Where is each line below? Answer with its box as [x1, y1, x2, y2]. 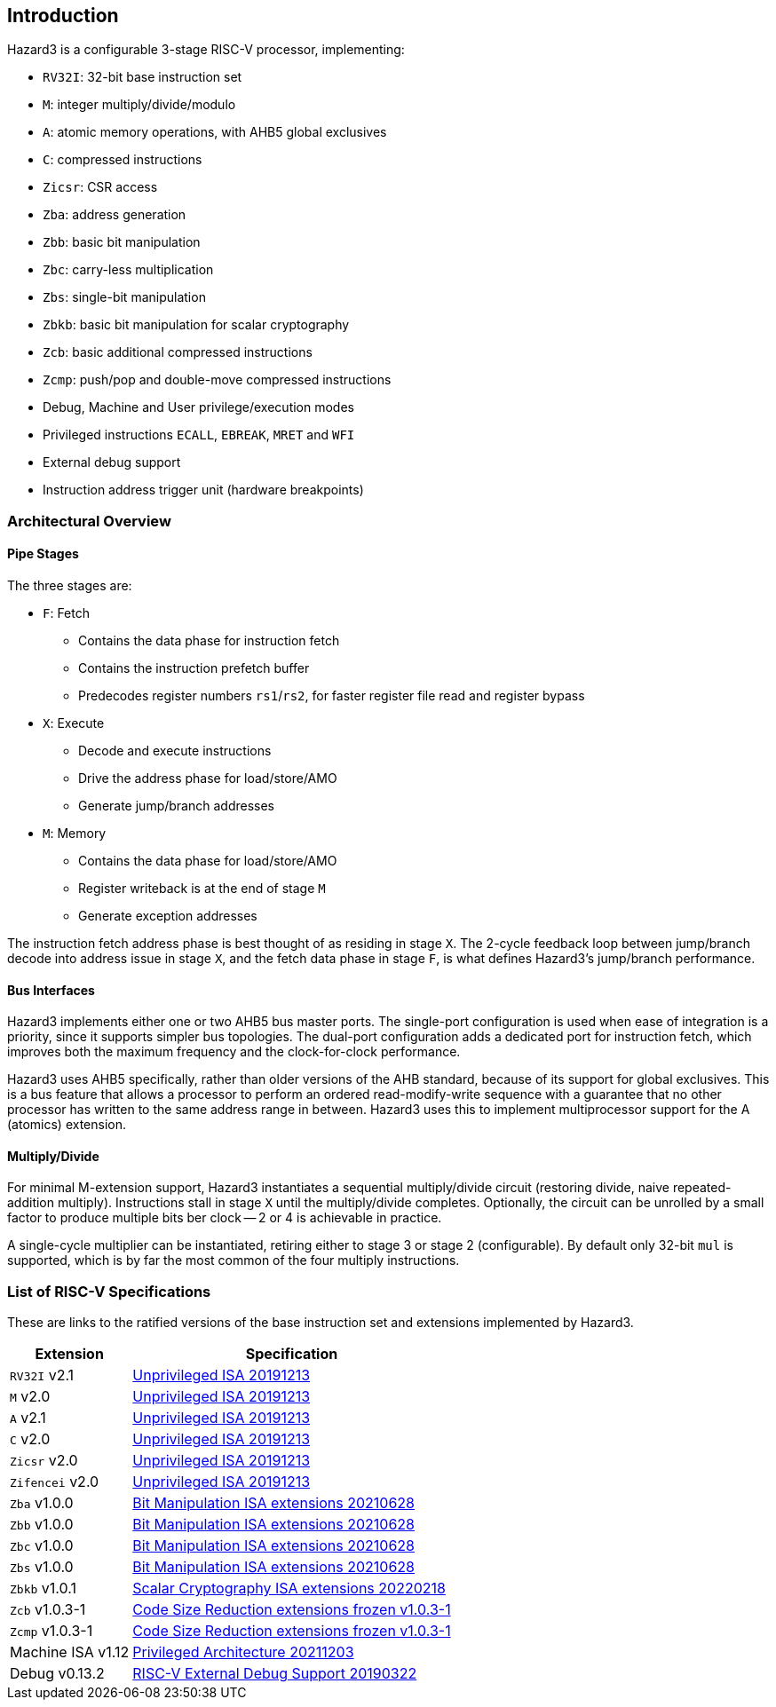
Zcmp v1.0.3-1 [10, 1622, 93, 1640]
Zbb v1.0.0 [10, 1515, 74, 1534]
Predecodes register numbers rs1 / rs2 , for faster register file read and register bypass [78, 688, 585, 704]
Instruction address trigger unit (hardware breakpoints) [43, 482, 364, 498]
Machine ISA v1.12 [10, 1643, 130, 1662]
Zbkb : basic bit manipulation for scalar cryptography [43, 317, 350, 333]
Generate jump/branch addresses [78, 798, 274, 814]
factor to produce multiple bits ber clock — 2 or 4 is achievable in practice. [7, 1210, 442, 1226]
